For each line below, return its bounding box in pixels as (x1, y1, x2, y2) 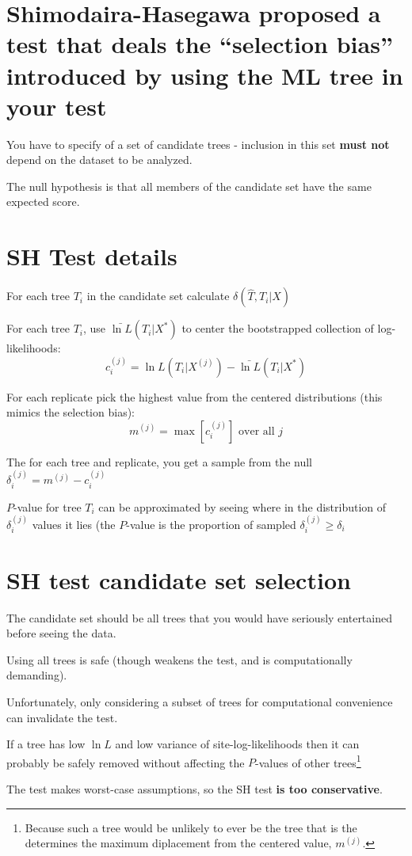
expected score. (6, 193, 80, 210)
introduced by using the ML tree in (6, 59, 403, 91)
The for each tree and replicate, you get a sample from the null (6, 453, 312, 470)
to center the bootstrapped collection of (181, 320, 374, 337)
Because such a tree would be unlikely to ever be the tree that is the (25, 819, 357, 835)
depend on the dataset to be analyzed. (6, 151, 193, 168)
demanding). (6, 667, 67, 683)
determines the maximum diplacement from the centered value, (25, 835, 332, 851)
